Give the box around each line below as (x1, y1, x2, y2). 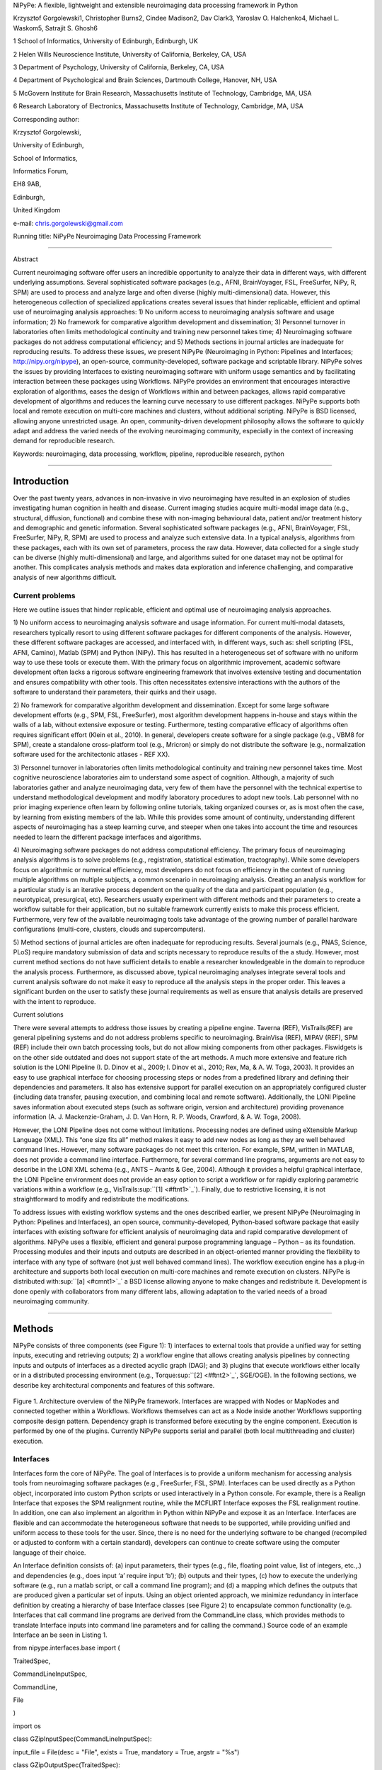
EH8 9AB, (13, 180, 42, 188)
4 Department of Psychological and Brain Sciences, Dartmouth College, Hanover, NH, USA (13, 76, 277, 84)
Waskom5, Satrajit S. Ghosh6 (13, 23, 98, 32)
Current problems (13, 590, 76, 600)
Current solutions (13, 1010, 64, 1019)
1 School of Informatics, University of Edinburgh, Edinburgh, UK (13, 37, 198, 45)
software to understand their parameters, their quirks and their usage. (13, 687, 217, 697)
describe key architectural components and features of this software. (13, 1381, 215, 1389)
